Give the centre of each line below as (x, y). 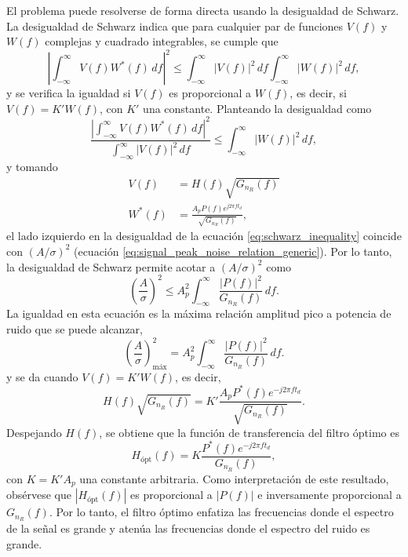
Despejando (34, 432)
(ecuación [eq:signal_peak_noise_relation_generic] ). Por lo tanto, (233, 251)
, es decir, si (318, 93)
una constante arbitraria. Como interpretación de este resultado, (234, 478)
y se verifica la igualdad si (69, 93)
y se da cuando (42, 376)
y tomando (32, 167)
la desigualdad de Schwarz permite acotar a (111, 266)
